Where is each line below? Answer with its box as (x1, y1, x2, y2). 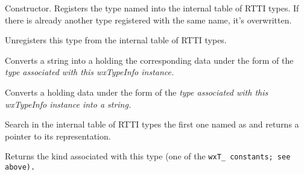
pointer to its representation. (5, 129, 111, 142)
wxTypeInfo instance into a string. (5, 97, 131, 110)
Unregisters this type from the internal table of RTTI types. (5, 34, 227, 46)
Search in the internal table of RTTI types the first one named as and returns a (5, 118, 299, 130)
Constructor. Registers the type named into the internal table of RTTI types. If (5, 2, 299, 14)
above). (5, 163, 36, 171)
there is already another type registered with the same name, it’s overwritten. (5, 13, 292, 26)
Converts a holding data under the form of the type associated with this (5, 85, 268, 98)
